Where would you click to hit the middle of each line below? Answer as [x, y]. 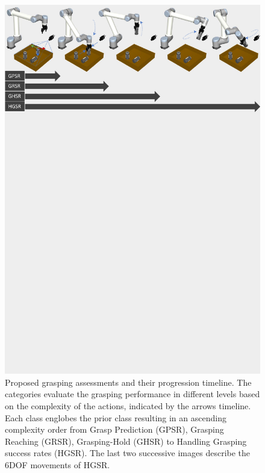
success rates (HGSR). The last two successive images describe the [128, 453]
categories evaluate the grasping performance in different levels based [132, 394]
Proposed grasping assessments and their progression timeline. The [128, 382]
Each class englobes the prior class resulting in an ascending [116, 417]
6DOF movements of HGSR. [58, 464]
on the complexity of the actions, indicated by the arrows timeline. [128, 406]
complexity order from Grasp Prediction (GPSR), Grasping [114, 429]
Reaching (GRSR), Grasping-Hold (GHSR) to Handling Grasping [126, 441]
